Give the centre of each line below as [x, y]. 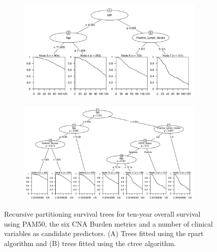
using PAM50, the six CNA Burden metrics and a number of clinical [108, 223]
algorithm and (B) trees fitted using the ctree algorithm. [90, 243]
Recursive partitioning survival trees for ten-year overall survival [102, 214]
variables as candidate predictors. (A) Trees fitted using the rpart [104, 233]
